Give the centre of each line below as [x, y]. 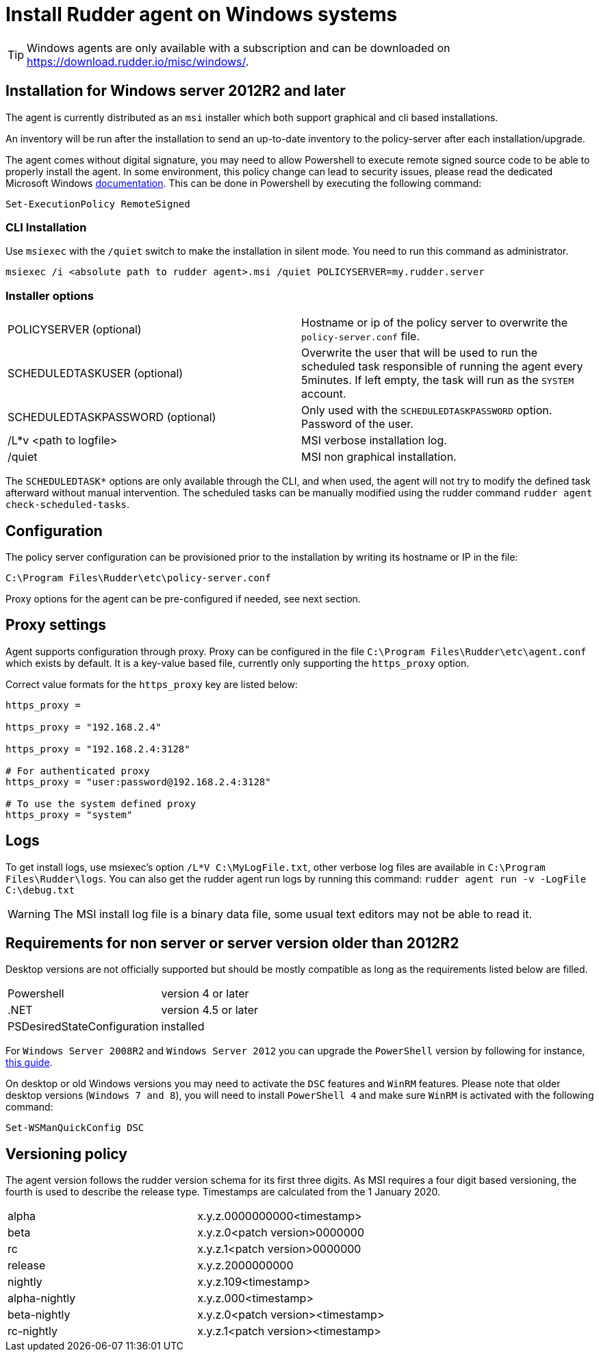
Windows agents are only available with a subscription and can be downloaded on [239, 48]
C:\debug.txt [40, 890]
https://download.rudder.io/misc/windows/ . [138, 61]
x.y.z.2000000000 [245, 1266]
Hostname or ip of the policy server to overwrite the [435, 323]
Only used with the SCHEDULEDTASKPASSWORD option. [427, 410]
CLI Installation [46, 227]
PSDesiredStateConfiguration [83, 1027]
